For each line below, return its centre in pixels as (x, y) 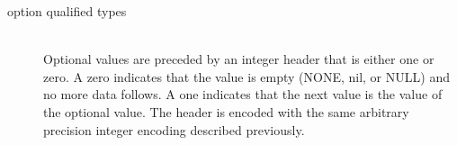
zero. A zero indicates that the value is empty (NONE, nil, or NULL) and (246, 76)
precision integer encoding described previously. (174, 129)
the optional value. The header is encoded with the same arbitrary (226, 111)
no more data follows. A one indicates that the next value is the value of (243, 94)
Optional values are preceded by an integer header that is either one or (239, 59)
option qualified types (67, 11)
